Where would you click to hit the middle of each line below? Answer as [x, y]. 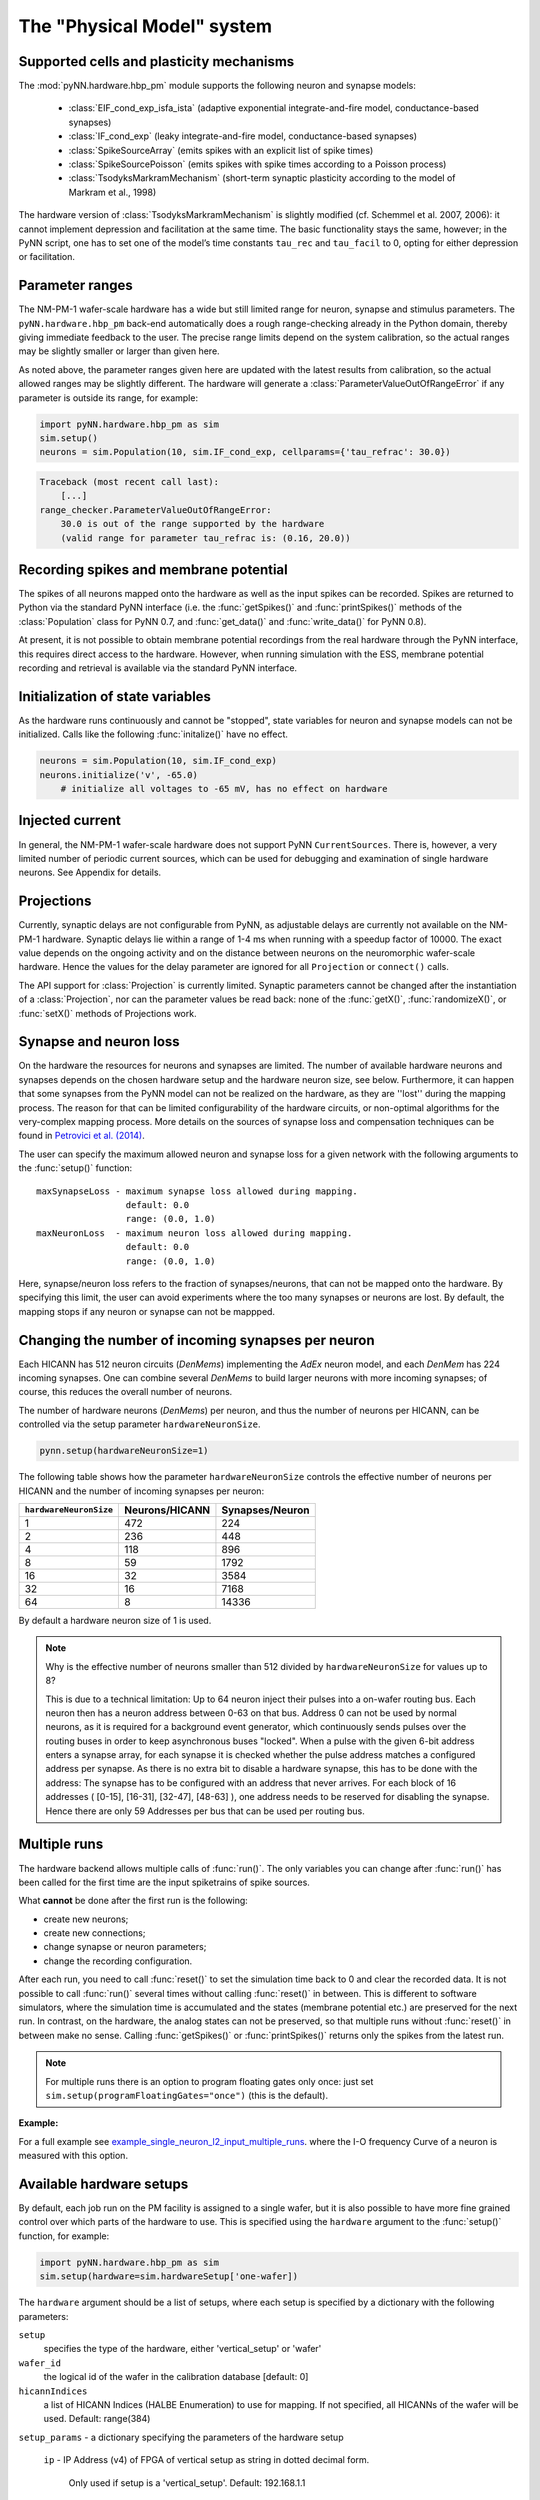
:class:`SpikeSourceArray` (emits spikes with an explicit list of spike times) [221, 150]
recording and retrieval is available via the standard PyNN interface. [158, 667]
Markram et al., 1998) [112, 192]
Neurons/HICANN [167, 1510]
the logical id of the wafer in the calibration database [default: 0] [176, 2377]
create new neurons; [86, 1919]
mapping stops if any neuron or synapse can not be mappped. [146, 1311]
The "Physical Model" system [145, 26]
